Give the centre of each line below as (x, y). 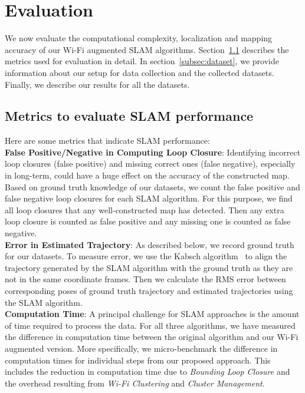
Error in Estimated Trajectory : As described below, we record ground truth (150, 244)
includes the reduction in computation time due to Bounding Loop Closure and (147, 371)
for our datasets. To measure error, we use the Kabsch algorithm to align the (146, 256)
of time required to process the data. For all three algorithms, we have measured (150, 325)
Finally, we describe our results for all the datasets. (97, 84)
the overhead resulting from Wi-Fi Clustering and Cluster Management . (135, 383)
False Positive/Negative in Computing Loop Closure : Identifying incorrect (153, 152)
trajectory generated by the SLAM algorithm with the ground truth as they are (149, 267)
